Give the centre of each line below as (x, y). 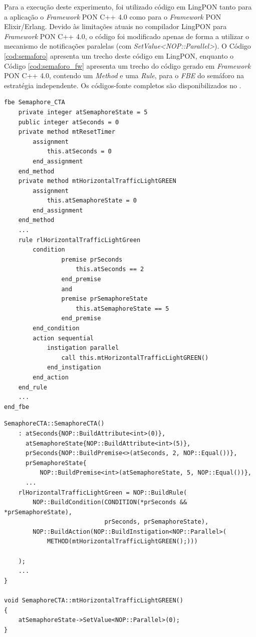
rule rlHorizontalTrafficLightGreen (79, 240)
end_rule (33, 387)
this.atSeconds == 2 (110, 269)
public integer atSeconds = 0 (69, 122)
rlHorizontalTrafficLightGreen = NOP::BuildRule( (103, 492)
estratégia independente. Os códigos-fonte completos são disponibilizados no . (123, 85)
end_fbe (17, 407)
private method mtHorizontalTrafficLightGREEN (97, 181)
